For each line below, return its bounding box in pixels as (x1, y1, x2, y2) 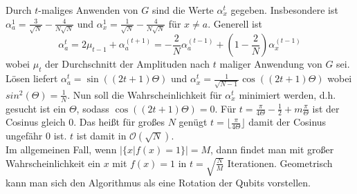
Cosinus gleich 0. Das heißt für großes (6, 115, 165, 129)
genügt (178, 115, 208, 129)
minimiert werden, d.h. (239, 87, 336, 101)
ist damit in (76, 128, 127, 143)
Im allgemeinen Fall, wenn (6, 142, 117, 157)
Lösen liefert (6, 71, 58, 86)
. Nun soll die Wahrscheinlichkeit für (67, 87, 222, 101)
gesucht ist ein (6, 101, 66, 115)
